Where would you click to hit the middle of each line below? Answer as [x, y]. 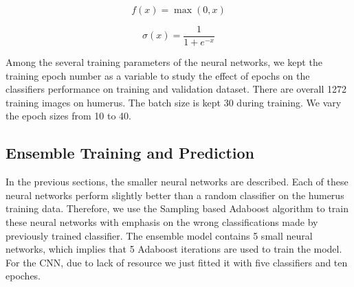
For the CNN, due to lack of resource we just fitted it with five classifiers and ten [177, 262]
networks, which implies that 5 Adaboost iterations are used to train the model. [174, 249]
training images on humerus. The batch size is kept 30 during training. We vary [174, 102]
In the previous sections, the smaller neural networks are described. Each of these [177, 182]
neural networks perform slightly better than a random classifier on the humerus [175, 195]
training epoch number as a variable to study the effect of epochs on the [158, 75]
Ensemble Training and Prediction [130, 153]
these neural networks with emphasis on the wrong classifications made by [162, 222]
